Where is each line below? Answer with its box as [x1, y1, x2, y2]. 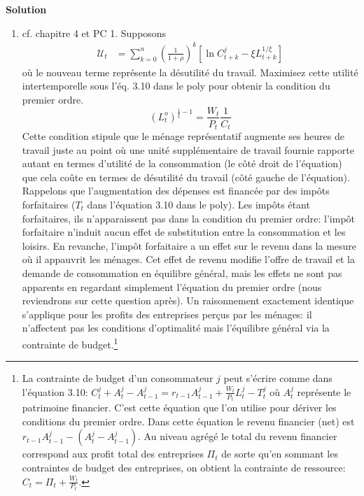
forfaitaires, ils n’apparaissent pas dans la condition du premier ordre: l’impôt [22, 211, 356, 225]
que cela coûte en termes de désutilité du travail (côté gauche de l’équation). [22, 169, 350, 184]
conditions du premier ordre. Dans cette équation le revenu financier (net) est [22, 413, 355, 428]
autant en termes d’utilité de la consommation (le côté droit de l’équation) [22, 156, 342, 171]
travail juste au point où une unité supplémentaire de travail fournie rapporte [22, 142, 354, 157]
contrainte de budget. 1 [22, 334, 118, 351]
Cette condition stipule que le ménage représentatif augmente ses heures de [22, 129, 344, 143]
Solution [6, 2, 47, 16]
